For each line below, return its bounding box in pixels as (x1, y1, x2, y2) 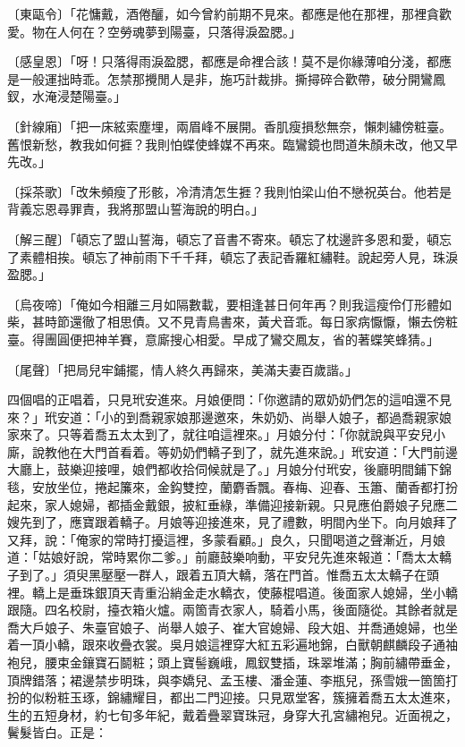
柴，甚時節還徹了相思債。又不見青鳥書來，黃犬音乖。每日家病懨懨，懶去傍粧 (7, 312, 458, 331)
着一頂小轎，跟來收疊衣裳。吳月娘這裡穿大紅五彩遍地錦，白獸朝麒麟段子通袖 (7, 635, 458, 654)
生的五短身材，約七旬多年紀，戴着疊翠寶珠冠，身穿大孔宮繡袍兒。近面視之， (7, 705, 458, 724)
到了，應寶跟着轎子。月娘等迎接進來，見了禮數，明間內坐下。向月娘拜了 (31, 513, 458, 531)
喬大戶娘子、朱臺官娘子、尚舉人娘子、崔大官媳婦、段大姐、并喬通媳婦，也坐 (7, 617, 458, 636)
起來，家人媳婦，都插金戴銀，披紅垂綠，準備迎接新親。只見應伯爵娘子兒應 (7, 495, 445, 514)
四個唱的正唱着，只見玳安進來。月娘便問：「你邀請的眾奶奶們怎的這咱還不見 (7, 390, 452, 409)
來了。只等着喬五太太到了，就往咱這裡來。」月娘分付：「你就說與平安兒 (19, 425, 433, 444)
